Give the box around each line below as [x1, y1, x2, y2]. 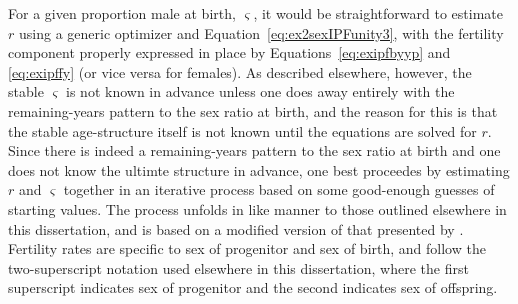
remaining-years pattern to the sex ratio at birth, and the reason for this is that [8, 100, 498, 121]
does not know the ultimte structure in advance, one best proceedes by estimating [8, 159, 510, 180]
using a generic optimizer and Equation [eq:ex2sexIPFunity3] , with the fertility [18, 22, 504, 43]
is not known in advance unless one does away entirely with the [66, 81, 455, 102]
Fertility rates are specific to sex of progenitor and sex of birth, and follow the [8, 238, 486, 259]
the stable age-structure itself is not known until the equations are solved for [8, 120, 477, 141]
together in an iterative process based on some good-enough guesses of [63, 179, 495, 200]
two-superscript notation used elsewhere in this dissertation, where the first [8, 257, 469, 278]
